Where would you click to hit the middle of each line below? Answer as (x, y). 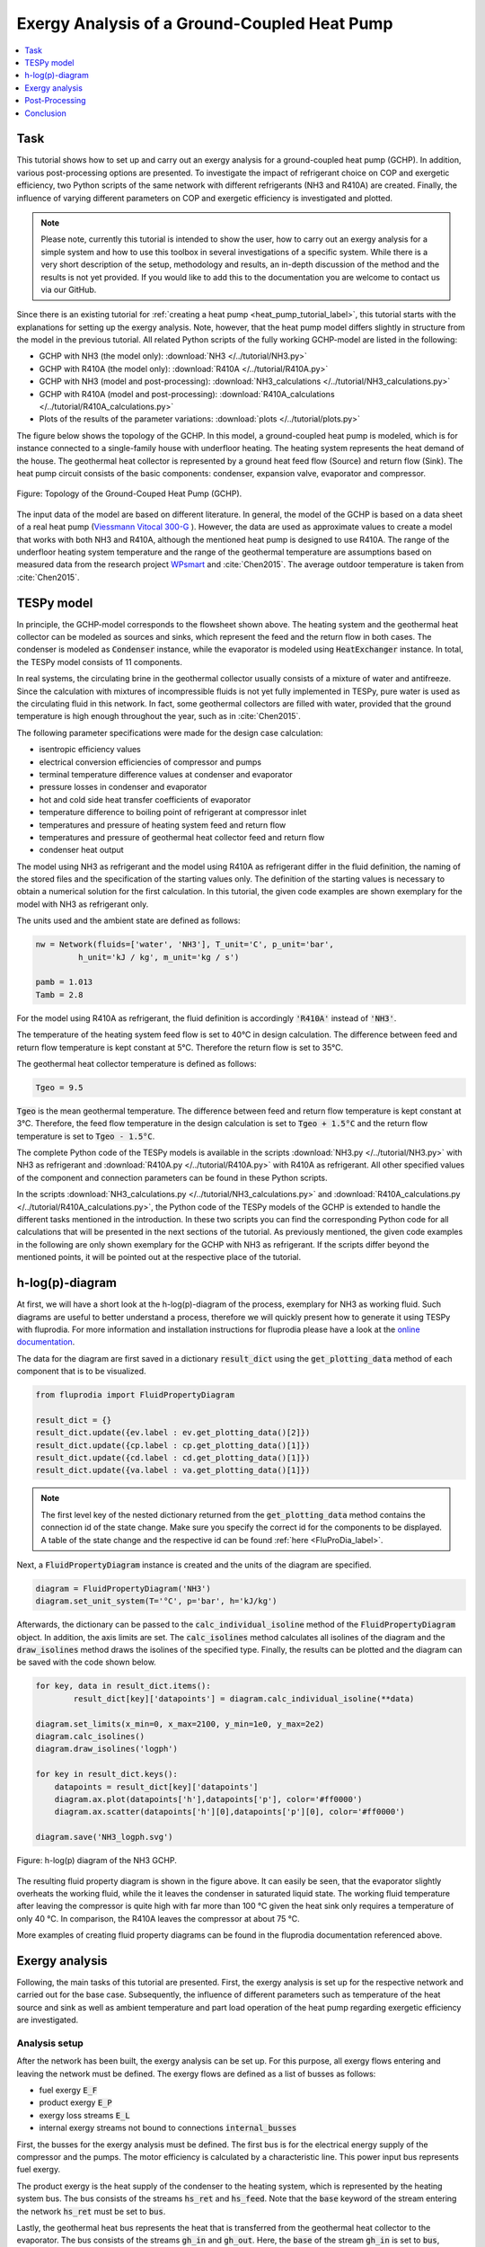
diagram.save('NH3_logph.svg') (105, 1837)
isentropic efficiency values (90, 750)
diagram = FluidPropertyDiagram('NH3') (123, 1588)
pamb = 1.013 (64, 982)
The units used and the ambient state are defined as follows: (128, 920)
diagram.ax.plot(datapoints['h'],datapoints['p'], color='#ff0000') (208, 1799)
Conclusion (46, 113)
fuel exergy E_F (68, 2091)
